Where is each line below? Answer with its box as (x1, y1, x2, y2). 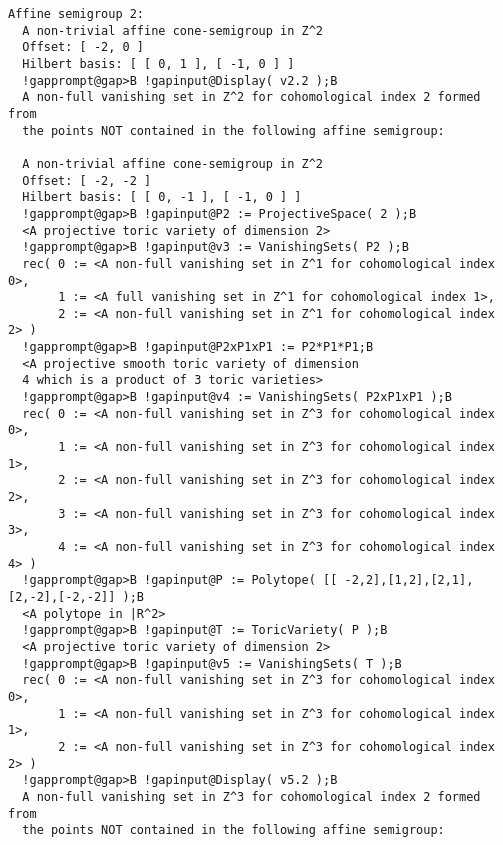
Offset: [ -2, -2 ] (22, 173, 152, 188)
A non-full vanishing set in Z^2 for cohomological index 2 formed (22, 90, 481, 105)
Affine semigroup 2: (8, 7, 145, 21)
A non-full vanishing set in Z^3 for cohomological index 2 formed (22, 789, 481, 804)
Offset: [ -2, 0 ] (22, 40, 145, 55)
